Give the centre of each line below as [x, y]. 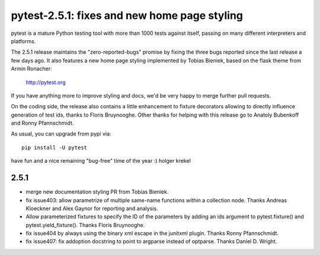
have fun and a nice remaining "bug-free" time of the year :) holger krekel [101, 161]
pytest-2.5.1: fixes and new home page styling [127, 15]
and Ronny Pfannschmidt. [42, 123]
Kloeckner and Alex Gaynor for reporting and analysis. [92, 208]
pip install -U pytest [55, 147]
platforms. [23, 41]
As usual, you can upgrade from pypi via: [61, 134]
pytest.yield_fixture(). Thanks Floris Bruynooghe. [85, 225]
